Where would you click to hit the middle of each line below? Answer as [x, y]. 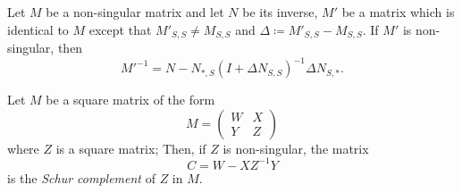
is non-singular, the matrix [296, 148]
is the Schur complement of [81, 177]
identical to [38, 29]
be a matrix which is [398, 12]
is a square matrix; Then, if [131, 148]
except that [120, 29]
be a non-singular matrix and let [135, 12]
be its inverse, [280, 12]
